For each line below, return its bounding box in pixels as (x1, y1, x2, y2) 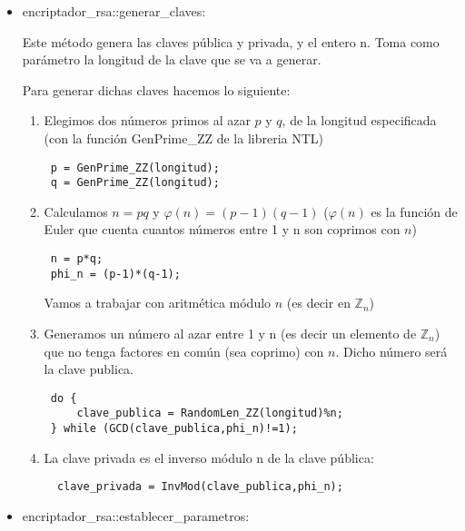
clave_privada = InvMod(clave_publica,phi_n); (56, 480, 343, 494)
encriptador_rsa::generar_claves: (22, 2, 206, 20)
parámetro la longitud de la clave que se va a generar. (22, 50, 322, 69)
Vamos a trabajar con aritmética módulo (44, 293, 272, 312)
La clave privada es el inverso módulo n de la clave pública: (44, 447, 374, 467)
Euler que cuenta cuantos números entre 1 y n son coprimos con (44, 220, 401, 239)
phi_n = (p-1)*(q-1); (50, 267, 181, 280)
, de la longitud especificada (282, 111, 437, 130)
